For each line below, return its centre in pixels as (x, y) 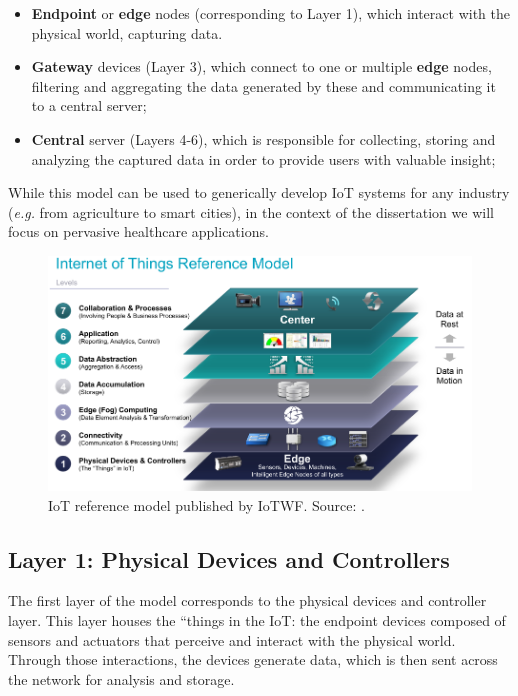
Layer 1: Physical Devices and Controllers (229, 558)
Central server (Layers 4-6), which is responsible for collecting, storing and (263, 138)
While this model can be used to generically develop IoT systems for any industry (259, 192)
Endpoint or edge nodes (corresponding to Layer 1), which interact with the (270, 13)
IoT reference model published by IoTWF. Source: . (206, 504)
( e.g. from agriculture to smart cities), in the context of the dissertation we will (251, 211)
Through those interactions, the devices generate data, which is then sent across (253, 659)
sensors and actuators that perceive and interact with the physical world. (232, 639)
